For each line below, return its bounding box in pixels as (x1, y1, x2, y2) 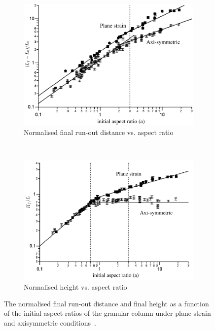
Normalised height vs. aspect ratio (24, 282, 127, 292)
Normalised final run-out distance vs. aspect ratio (24, 127, 174, 137)
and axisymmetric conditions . (4, 317, 96, 328)
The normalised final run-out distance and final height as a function (4, 298, 209, 308)
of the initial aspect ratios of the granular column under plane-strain (4, 308, 211, 318)
